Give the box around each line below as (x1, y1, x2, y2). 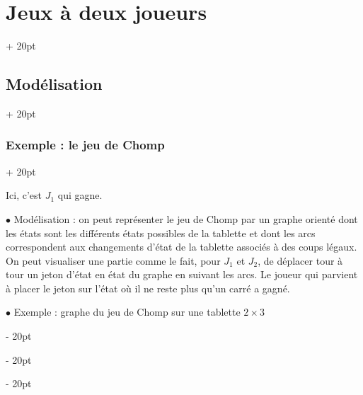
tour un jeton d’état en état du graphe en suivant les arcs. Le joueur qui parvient (6, 267, 358, 282)
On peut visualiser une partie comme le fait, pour (6, 253, 221, 268)
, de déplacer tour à (258, 253, 343, 268)
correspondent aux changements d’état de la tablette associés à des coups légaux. (6, 239, 357, 254)
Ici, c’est (6, 188, 42, 202)
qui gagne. (57, 188, 103, 202)
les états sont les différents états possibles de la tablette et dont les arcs (6, 225, 316, 240)
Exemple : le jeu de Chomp (6, 136, 165, 154)
